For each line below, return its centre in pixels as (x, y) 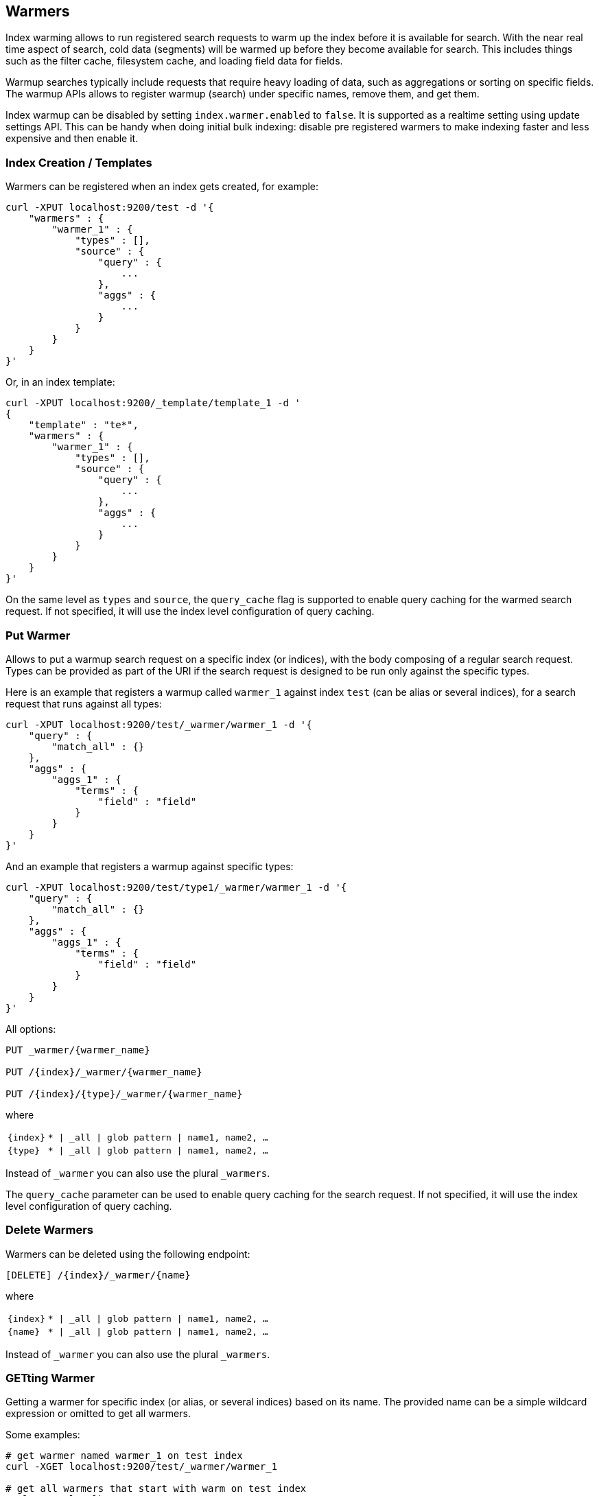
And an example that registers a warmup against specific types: (150, 866)
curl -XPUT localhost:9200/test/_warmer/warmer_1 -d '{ (159, 724)
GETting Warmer (50, 1378)
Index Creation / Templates (79, 162)
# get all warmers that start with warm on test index (156, 1489)
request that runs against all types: (84, 703)
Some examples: (43, 1435)
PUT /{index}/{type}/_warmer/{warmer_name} (124, 1094)
